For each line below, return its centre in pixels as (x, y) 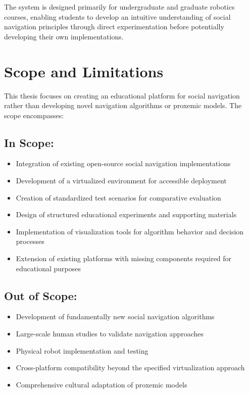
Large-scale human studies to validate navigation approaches (110, 334)
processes (30, 241)
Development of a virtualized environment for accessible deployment (121, 181)
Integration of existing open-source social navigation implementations (123, 163)
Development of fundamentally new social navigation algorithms (115, 316)
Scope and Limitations (84, 71)
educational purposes (48, 268)
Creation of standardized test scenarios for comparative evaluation (118, 197)
